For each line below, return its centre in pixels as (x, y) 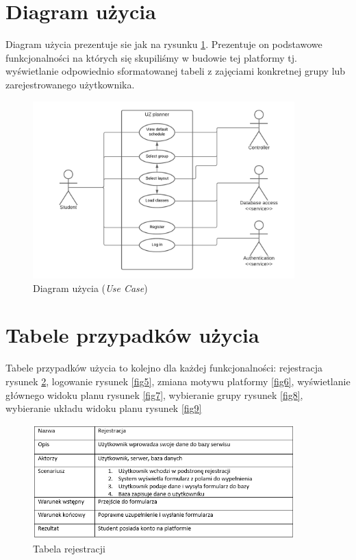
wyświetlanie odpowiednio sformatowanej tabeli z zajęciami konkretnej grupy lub (176, 71)
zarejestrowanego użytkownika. (70, 84)
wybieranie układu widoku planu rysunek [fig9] (104, 408)
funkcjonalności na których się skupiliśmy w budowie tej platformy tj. (151, 57)
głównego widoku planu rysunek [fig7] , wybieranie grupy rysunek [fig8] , (154, 394)
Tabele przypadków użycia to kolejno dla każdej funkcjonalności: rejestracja (164, 368)
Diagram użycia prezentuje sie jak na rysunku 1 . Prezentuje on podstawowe (164, 44)
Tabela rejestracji (69, 548)
